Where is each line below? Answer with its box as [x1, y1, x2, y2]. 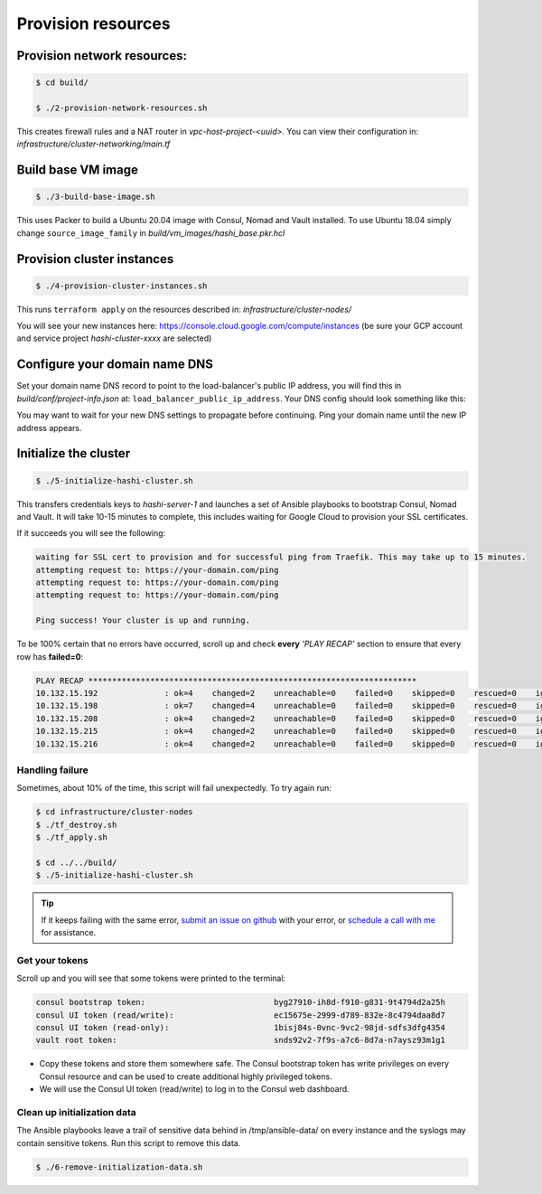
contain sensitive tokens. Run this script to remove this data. [16, 1137, 241, 1148]
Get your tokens [16, 954, 89, 966]
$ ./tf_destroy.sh [35, 819, 117, 830]
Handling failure [16, 764, 89, 776]
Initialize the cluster [16, 446, 131, 461]
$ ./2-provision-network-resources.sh [35, 102, 208, 113]
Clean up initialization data [16, 1105, 136, 1118]
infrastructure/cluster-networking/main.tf [16, 138, 171, 149]
